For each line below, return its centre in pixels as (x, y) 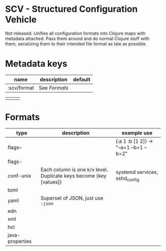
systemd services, (137, 172)
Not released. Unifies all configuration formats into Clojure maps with (75, 33)
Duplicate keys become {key (73, 175)
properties (20, 241)
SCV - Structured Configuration (71, 9)
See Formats (54, 87)
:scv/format (21, 87)
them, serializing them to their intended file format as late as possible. (76, 43)
